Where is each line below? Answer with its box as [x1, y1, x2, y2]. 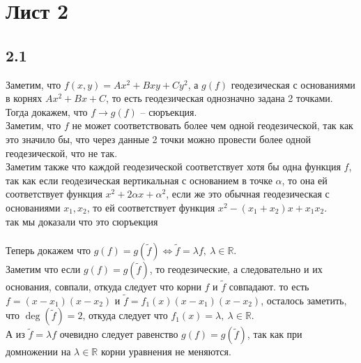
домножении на [6, 344, 71, 359]
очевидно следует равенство [59, 327, 178, 341]
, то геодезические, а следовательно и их [149, 261, 323, 276]
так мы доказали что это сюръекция [6, 214, 158, 228]
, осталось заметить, [261, 292, 347, 307]
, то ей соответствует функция [86, 200, 215, 214]
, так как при [247, 327, 302, 341]
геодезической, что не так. [6, 145, 118, 160]
